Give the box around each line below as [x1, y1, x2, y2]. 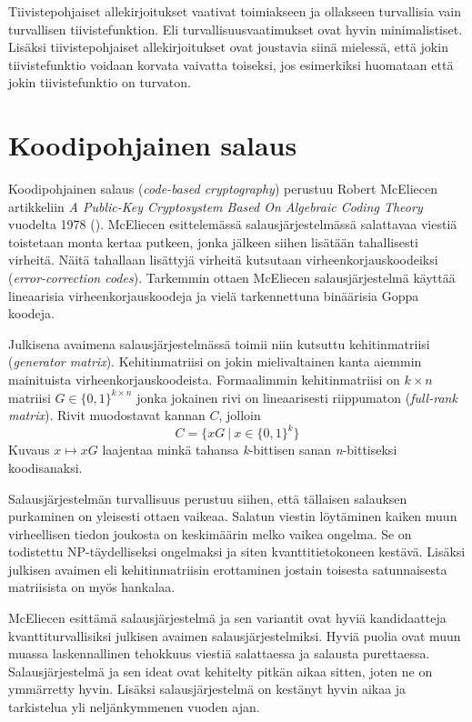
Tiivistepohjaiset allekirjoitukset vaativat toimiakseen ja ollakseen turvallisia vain [8, 2, 461, 20]
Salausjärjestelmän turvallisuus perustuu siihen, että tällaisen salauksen [8, 488, 407, 507]
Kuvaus [8, 440, 50, 459]
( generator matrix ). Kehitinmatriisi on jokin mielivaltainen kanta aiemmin [8, 352, 422, 371]
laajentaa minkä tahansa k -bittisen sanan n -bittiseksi [102, 440, 397, 459]
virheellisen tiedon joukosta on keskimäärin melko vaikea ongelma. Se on [8, 524, 412, 543]
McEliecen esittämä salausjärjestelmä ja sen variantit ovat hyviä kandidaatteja [8, 608, 447, 627]
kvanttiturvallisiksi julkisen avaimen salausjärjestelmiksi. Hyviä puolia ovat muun [8, 626, 461, 645]
